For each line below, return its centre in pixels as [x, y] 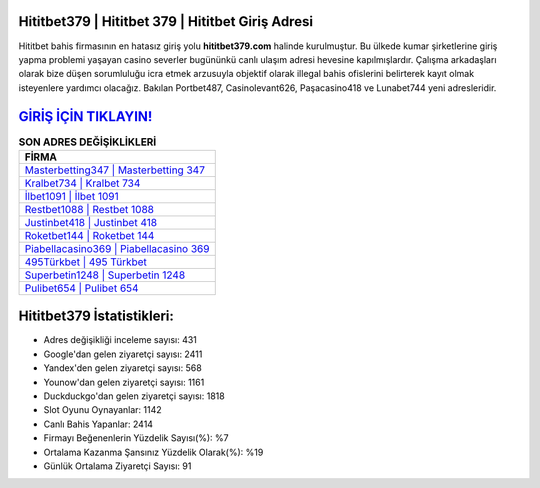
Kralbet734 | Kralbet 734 [82, 183]
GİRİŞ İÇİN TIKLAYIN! [85, 116]
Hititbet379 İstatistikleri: [96, 316]
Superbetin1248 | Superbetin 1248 [105, 275]
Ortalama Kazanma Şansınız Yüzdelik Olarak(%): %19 [153, 452]
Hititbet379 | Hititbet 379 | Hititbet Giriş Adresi [166, 21]
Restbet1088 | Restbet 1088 [89, 209]
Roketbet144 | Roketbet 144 [89, 235]
